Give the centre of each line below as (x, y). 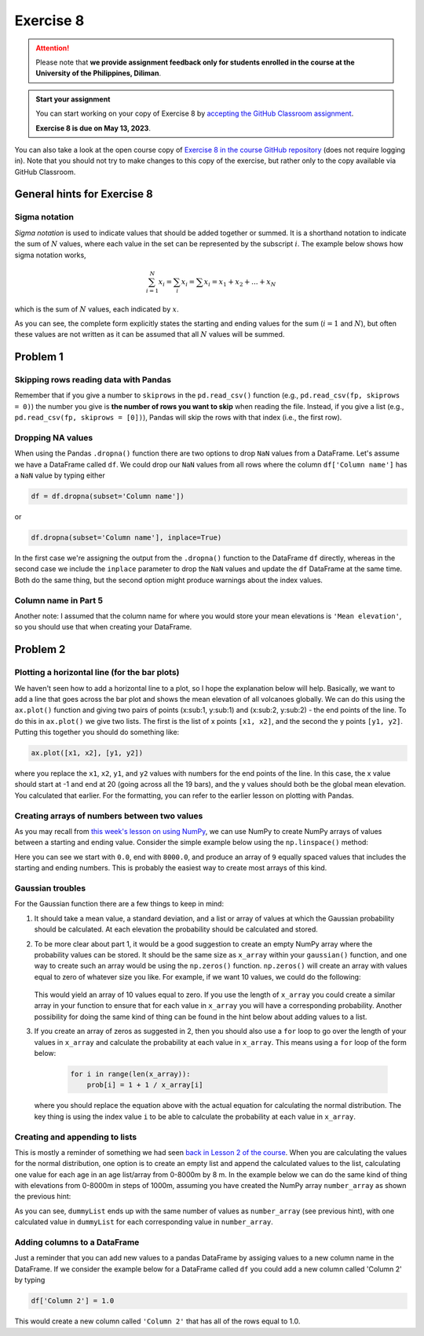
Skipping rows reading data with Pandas (93, 380)
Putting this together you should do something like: (97, 733)
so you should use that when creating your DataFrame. (103, 627)
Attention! (53, 48)
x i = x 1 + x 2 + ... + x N (240, 282)
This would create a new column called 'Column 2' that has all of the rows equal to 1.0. (157, 1321)
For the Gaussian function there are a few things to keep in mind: (119, 904)
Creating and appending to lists (76, 1137)
